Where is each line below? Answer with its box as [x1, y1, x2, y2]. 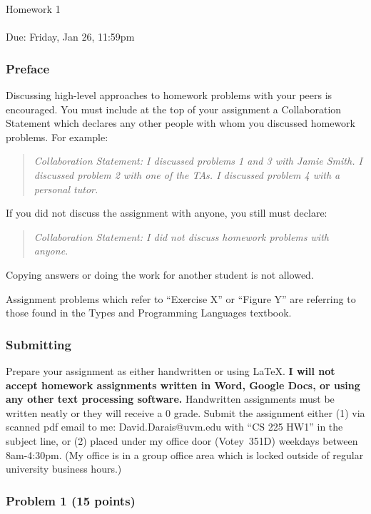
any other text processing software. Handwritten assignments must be [6, 391, 335, 406]
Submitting [6, 335, 71, 353]
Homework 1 [6, 1, 61, 16]
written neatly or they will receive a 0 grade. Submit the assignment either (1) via [6, 405, 365, 420]
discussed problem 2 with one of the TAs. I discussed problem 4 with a [34, 167, 340, 182]
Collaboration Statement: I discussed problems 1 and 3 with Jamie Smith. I [34, 153, 362, 168]
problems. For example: [6, 129, 108, 144]
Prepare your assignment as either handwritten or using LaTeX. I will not [6, 363, 335, 378]
